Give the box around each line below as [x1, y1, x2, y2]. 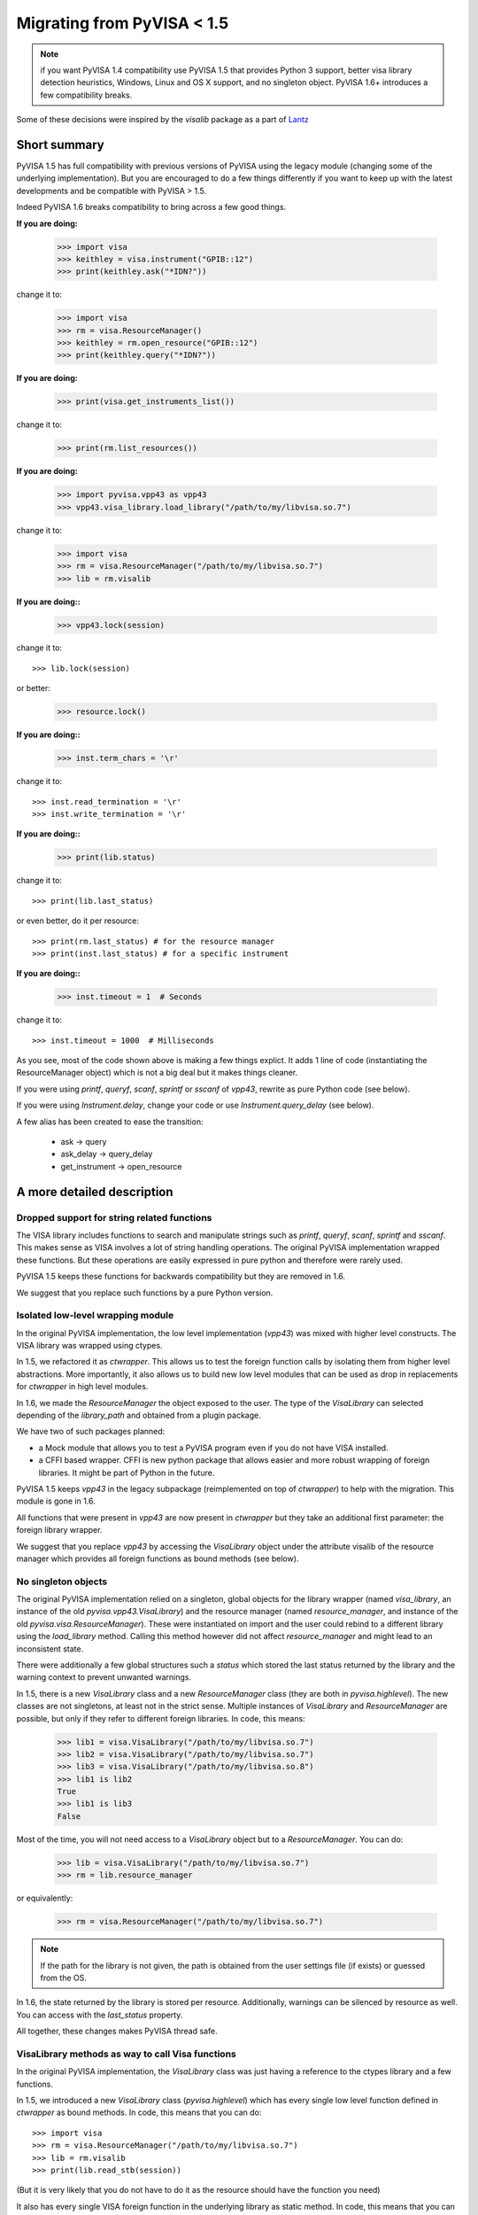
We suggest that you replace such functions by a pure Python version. [16, 1287, 274, 1298]
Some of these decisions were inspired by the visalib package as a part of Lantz [16, 114, 309, 125]
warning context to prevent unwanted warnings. [16, 1672, 192, 1683]
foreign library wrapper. [16, 1525, 103, 1535]
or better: [16, 683, 50, 694]
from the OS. [40, 1972, 88, 1983]
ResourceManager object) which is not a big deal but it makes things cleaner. [16, 1068, 298, 1078]
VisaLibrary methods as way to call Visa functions [16, 2048, 236, 2060]
